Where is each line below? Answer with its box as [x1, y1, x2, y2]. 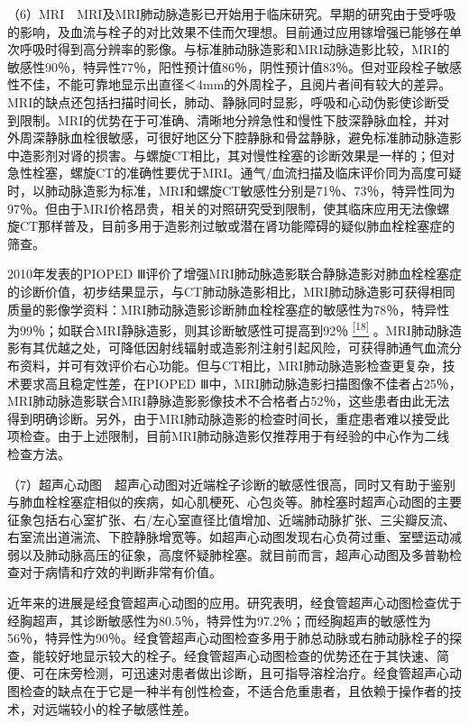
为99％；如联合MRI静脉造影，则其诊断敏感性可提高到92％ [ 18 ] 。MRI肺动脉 [7, 318, 449, 339]
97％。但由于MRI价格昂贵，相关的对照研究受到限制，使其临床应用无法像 [7, 198, 437, 217]
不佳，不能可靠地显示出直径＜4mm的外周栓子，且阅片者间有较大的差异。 [19, 75, 452, 94]
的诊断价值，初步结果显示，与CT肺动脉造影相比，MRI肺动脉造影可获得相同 [7, 281, 455, 300]
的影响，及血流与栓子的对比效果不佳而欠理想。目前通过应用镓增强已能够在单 [7, 22, 462, 41]
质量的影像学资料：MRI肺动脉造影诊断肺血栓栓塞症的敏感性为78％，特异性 [7, 299, 450, 318]
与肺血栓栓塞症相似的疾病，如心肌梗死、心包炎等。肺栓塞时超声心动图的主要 [7, 492, 462, 511]
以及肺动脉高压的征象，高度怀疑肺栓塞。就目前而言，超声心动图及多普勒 [19, 545, 449, 564]
